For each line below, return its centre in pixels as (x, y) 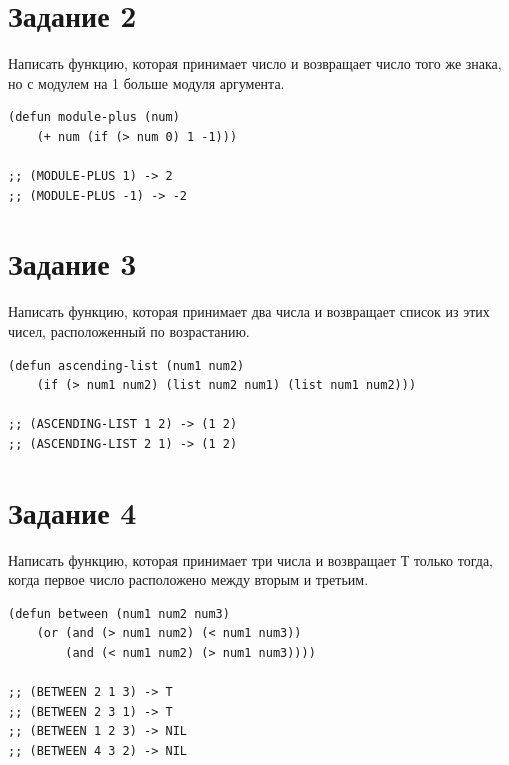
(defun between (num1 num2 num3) (119, 613)
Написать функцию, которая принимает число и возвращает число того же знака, (255, 63)
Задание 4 (72, 511)
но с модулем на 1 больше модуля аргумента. (146, 82)
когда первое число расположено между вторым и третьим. (188, 579)
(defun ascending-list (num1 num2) (126, 365)
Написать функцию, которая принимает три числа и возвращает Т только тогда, (250, 559)
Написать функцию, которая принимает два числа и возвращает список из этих (249, 311)
